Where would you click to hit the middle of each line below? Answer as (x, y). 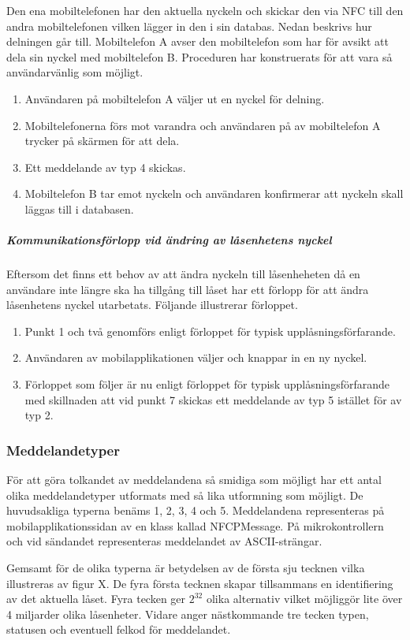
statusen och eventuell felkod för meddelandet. (119, 629)
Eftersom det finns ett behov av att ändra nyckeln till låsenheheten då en (183, 274)
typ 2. (39, 415)
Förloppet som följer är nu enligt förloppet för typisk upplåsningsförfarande (207, 384)
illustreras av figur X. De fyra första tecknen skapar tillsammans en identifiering (200, 583)
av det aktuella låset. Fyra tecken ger (96, 599)
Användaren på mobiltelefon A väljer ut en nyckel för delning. (175, 98)
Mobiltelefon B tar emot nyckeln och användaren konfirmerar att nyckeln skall (214, 193)
